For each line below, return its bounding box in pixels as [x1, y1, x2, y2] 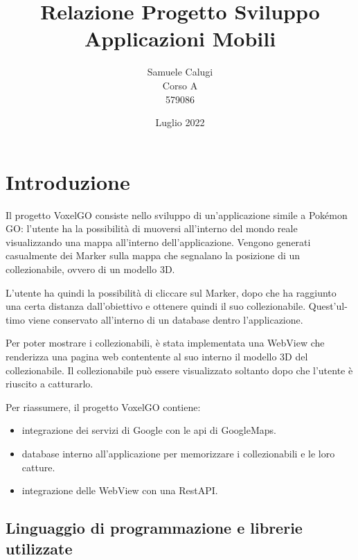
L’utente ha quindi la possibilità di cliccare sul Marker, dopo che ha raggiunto [6, 285, 337, 299]
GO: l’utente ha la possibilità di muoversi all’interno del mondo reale [6, 221, 298, 236]
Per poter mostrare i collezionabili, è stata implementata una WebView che [6, 335, 325, 350]
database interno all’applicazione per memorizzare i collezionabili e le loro [21, 446, 335, 460]
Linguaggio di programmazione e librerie [6, 517, 303, 539]
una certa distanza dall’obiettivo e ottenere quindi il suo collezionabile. [6, 299, 306, 313]
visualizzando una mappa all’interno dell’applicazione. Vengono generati [6, 234, 311, 249]
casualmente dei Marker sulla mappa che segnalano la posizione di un [6, 248, 301, 263]
